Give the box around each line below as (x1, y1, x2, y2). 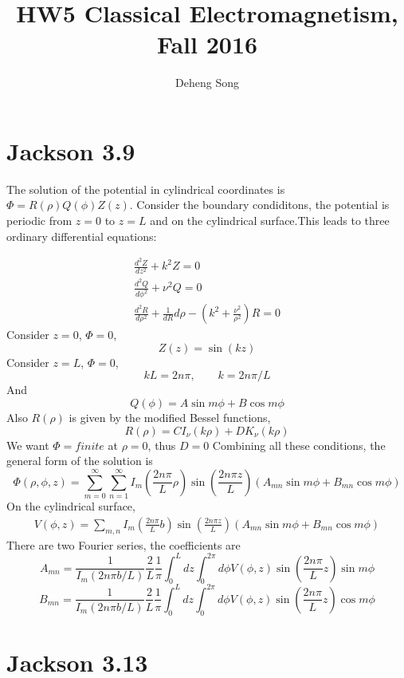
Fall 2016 (156, 28, 258, 61)
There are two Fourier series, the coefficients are (6, 536, 241, 553)
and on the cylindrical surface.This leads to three (150, 212, 390, 229)
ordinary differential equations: (6, 227, 157, 244)
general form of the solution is (6, 452, 153, 469)
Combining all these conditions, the (212, 436, 386, 453)
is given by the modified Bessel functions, (69, 409, 271, 426)
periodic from (6, 212, 73, 229)
